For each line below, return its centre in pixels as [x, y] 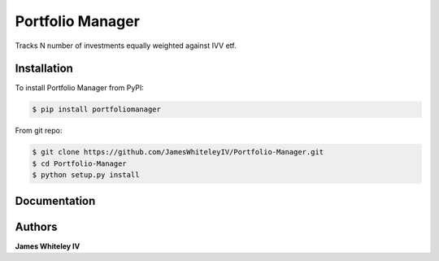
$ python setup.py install [86, 175]
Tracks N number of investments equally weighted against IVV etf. [126, 46]
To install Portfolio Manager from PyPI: [79, 88]
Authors [36, 226]
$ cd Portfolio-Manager [80, 163]
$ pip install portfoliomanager [97, 109]
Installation [44, 69]
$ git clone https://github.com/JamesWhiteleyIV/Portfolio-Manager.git [178, 152]
